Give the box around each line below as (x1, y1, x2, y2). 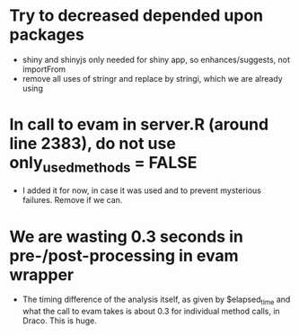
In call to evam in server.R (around (9, 114, 269, 135)
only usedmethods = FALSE (9, 153, 198, 176)
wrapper (9, 264, 75, 285)
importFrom (22, 64, 66, 75)
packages (9, 24, 85, 45)
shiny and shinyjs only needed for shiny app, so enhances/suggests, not (22, 54, 290, 65)
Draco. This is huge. (22, 315, 97, 326)
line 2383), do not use (9, 134, 177, 154)
